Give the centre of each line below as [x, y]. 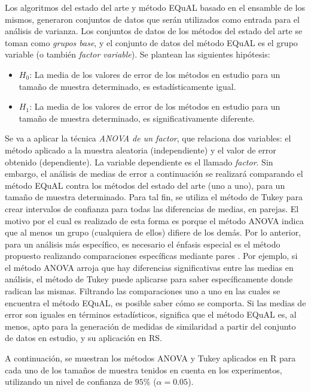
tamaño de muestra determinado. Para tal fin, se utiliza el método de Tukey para [154, 197]
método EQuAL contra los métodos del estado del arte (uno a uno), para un [145, 185]
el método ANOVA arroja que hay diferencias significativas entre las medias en [149, 267]
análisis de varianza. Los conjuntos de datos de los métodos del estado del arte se [154, 31]
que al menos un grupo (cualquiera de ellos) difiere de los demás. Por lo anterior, [153, 232]
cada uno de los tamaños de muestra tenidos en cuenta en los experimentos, [144, 370]
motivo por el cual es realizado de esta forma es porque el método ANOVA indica [154, 220]
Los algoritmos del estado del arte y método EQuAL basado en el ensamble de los [155, 7]
